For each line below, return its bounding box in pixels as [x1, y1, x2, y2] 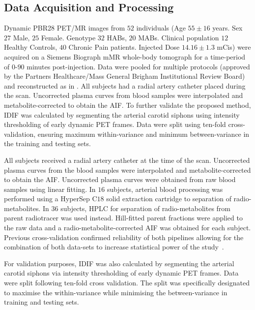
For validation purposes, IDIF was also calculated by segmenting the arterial [4, 258, 234, 268]
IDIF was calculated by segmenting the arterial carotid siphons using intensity [4, 109, 240, 120]
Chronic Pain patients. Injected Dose [68, 42, 180, 52]
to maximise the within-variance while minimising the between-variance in [4, 287, 227, 297]
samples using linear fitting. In [4, 184, 96, 194]
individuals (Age [136, 23, 186, 33]
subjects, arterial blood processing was [107, 184, 223, 194]
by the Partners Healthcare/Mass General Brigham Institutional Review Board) [4, 71, 245, 81]
